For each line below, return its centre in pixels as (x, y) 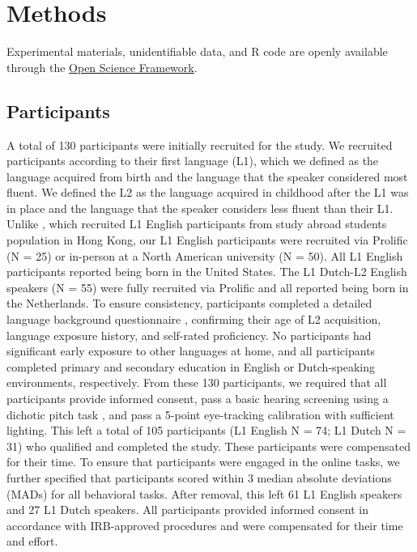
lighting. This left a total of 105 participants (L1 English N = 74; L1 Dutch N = (206, 430)
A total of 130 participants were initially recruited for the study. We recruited (200, 144)
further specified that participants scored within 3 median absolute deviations (199, 477)
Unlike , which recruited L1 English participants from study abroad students (197, 224)
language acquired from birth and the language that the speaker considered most (207, 176)
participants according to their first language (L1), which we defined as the (193, 161)
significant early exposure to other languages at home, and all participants (191, 351)
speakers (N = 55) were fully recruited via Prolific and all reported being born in (208, 287)
